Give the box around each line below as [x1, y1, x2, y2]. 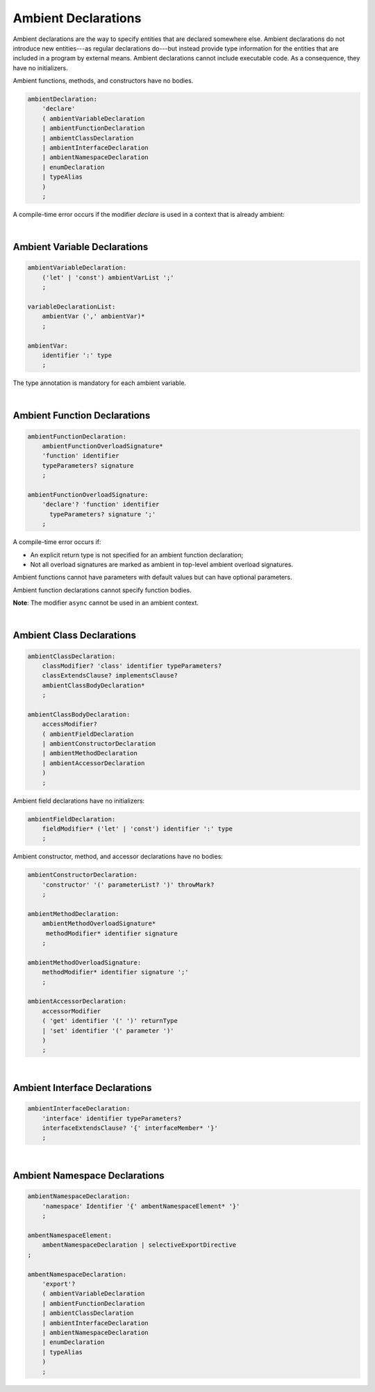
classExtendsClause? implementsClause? [42, 671, 178, 680]
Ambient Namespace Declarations [12, 1170, 165, 1181]
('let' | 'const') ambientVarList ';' [42, 273, 174, 281]
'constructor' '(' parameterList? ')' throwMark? [42, 881, 215, 889]
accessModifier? [42, 720, 97, 728]
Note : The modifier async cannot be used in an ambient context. [12, 598, 199, 607]
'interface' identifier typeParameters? [42, 1114, 182, 1122]
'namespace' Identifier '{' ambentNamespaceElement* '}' [42, 1202, 240, 1210]
